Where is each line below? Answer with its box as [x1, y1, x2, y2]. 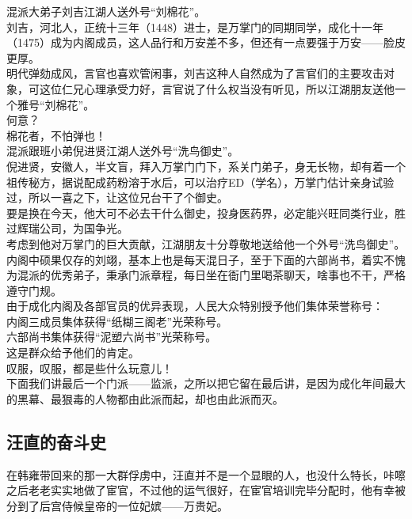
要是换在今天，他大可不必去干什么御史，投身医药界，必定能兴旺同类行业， [6, 204, 395, 221]
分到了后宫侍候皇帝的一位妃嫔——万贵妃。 [6, 497, 228, 513]
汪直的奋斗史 [6, 429, 106, 453]
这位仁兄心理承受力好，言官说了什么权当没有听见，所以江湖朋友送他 [39, 80, 395, 97]
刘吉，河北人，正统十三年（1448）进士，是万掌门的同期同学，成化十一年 [6, 18, 383, 35]
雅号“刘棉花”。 [17, 96, 95, 112]
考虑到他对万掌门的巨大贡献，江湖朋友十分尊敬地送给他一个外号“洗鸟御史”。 [6, 235, 406, 252]
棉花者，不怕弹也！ [6, 127, 106, 143]
